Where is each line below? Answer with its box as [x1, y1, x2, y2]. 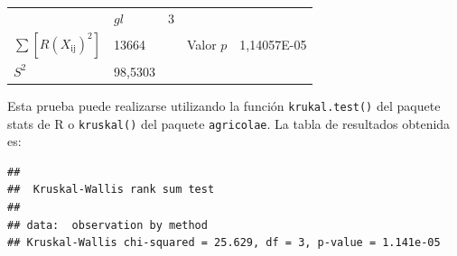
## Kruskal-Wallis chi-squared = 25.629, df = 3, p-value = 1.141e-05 [7, 236, 441, 250]
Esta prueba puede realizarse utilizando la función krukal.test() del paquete [7, 96, 441, 114]
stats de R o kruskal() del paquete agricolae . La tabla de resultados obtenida [7, 114, 451, 133]
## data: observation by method [7, 218, 208, 232]
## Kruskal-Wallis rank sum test [7, 183, 215, 197]
